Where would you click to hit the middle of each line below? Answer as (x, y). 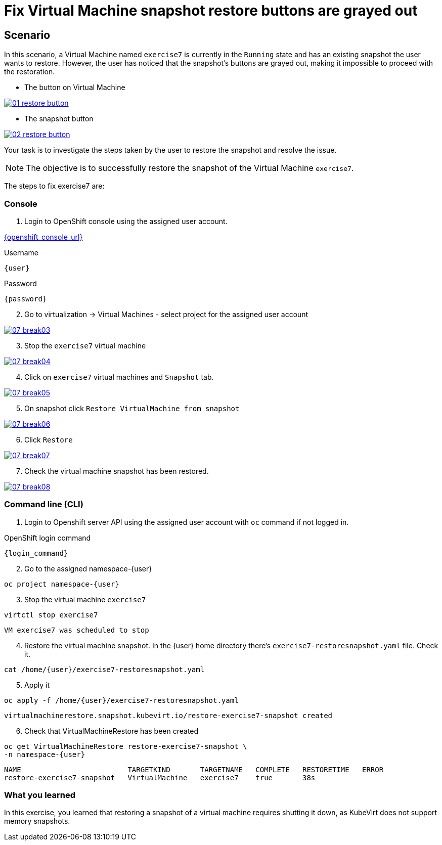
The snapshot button (59, 119)
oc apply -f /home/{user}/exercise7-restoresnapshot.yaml (121, 700)
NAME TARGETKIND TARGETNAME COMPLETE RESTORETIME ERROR (194, 769)
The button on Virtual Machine (75, 87)
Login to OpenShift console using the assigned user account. (126, 221)
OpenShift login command (48, 538)
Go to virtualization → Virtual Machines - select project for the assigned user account (166, 314)
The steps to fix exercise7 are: (54, 186)
